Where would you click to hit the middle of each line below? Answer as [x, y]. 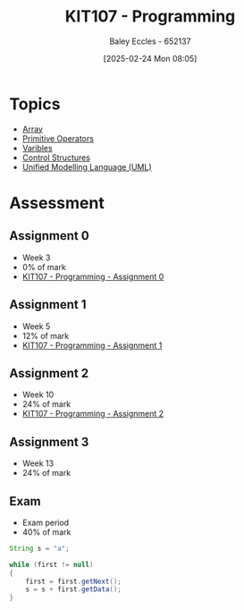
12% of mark [46, 335]
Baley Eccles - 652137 [150, 41]
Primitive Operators [58, 138]
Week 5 [36, 326]
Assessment [57, 203]
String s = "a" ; [39, 548]
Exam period [46, 522]
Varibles [37, 148]
